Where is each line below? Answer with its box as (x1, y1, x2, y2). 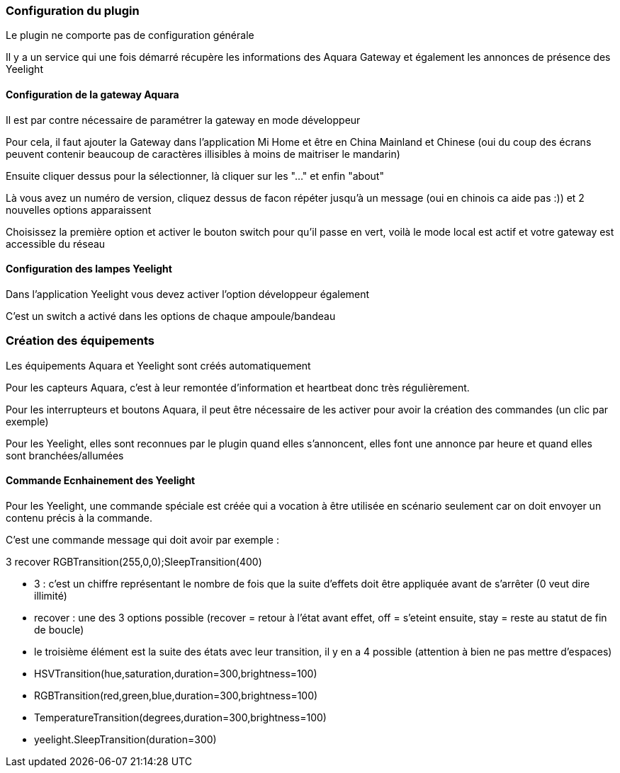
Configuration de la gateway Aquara (6, 88, 179, 101)
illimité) (34, 589, 67, 602)
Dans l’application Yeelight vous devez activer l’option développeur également (6, 287, 370, 300)
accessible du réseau (6, 237, 106, 250)
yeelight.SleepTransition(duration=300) (34, 733, 217, 745)
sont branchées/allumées (6, 449, 124, 462)
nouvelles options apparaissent (6, 203, 152, 216)
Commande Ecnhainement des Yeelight (6, 474, 196, 487)
